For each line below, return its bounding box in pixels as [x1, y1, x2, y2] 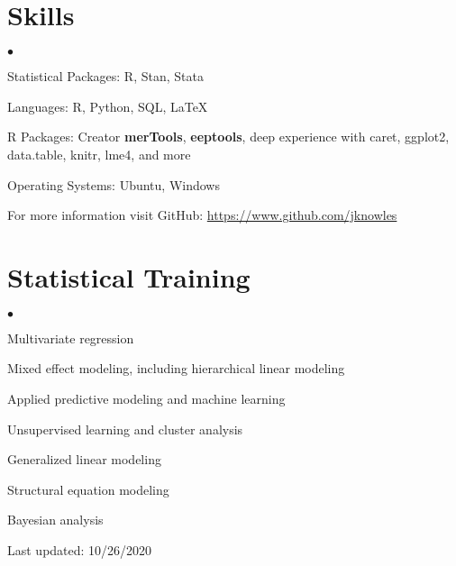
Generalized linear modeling [7, 450, 161, 469]
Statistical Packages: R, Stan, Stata [7, 67, 204, 86]
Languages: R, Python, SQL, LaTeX [7, 96, 208, 115]
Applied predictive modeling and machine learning [7, 389, 286, 407]
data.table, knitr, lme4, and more [7, 144, 191, 163]
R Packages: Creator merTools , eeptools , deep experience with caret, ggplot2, [7, 127, 450, 146]
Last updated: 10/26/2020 [7, 540, 152, 559]
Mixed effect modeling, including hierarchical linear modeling [7, 359, 345, 378]
